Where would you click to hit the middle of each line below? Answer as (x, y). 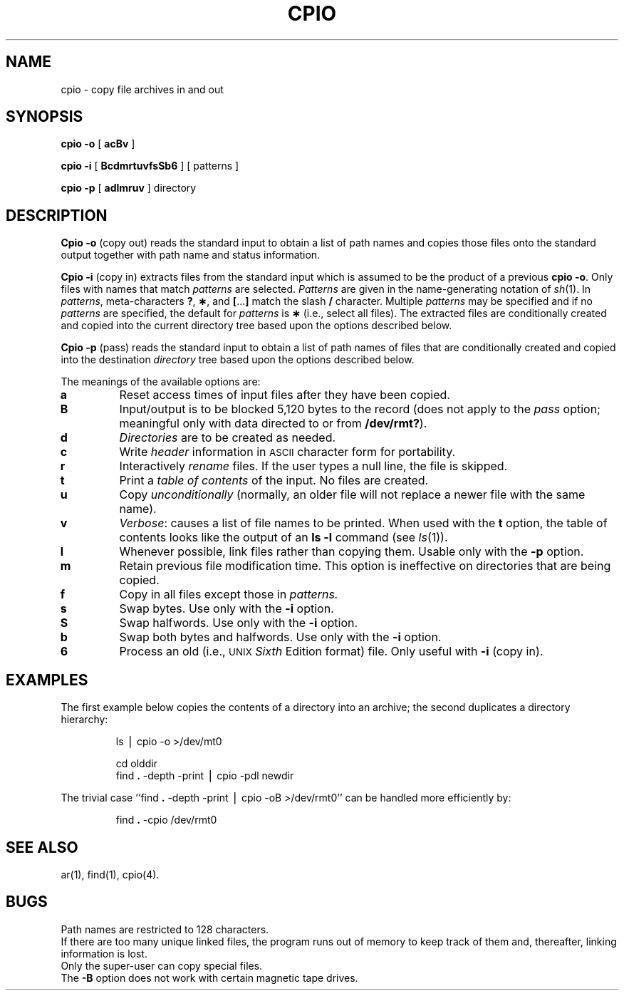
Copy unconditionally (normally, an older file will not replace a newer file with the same (352, 495)
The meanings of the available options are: (161, 382)
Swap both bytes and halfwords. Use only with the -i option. (280, 637)
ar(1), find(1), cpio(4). (110, 874)
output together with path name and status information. (191, 255)
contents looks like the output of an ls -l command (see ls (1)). (284, 538)
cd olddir (136, 764)
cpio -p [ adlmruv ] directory (129, 188)
